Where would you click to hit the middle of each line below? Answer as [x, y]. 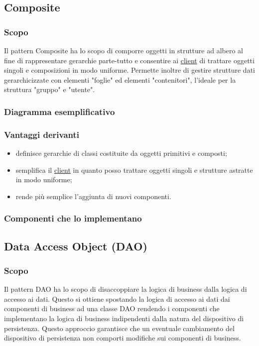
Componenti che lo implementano [73, 218]
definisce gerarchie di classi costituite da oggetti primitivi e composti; [121, 153]
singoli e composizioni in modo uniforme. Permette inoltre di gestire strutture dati [129, 70]
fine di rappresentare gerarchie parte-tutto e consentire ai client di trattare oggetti [129, 60]
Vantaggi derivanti [42, 134]
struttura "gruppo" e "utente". [50, 89]
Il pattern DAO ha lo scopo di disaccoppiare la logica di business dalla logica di [126, 289]
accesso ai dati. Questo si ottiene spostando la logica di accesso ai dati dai [117, 298]
